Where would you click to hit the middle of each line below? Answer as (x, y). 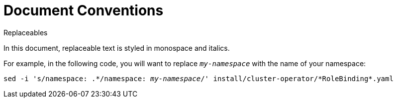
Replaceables (26, 32)
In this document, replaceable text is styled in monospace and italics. (117, 48)
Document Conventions (84, 10)
